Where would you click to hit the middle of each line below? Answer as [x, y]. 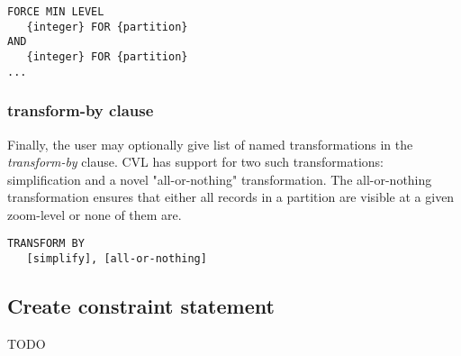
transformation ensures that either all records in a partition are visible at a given [231, 197]
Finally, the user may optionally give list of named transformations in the [210, 144]
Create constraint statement [141, 306]
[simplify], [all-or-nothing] [117, 259]
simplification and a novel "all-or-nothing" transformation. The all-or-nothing [220, 179]
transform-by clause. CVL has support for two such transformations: [195, 162]
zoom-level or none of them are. [95, 214]
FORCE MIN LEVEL [56, 12]
